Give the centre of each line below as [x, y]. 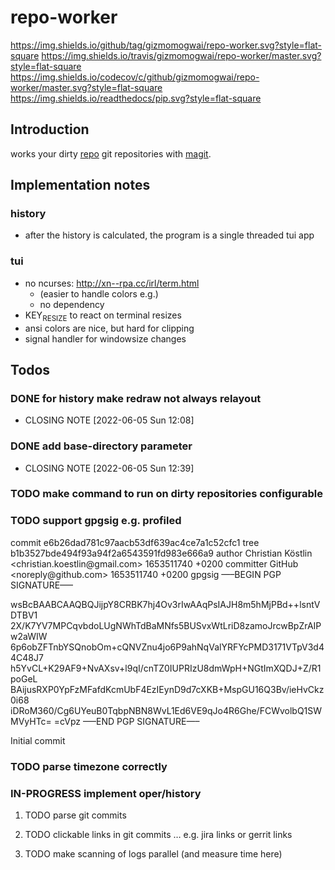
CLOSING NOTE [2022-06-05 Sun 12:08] [109, 420]
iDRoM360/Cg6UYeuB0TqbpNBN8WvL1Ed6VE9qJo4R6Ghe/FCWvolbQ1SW [166, 710]
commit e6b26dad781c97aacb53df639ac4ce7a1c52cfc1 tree [135, 542]
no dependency [72, 304]
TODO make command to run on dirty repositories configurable [167, 494]
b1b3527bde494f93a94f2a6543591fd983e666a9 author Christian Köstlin [161, 553]
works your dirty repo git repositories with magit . [111, 153]
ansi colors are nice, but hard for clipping [109, 328]
